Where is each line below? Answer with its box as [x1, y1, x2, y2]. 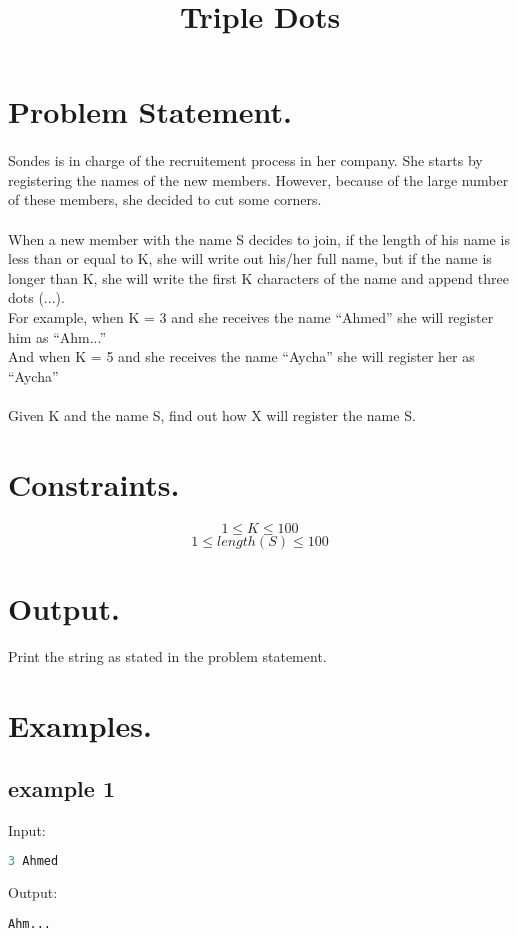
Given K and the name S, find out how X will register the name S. [8, 404, 416, 425]
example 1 [8, 773, 115, 804]
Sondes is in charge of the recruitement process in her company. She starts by [8, 150, 483, 171]
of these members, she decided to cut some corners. [8, 189, 322, 210]
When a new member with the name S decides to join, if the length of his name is [8, 228, 510, 249]
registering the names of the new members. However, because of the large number [8, 169, 509, 190]
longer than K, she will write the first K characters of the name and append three [8, 267, 509, 288]
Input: [8, 819, 46, 840]
